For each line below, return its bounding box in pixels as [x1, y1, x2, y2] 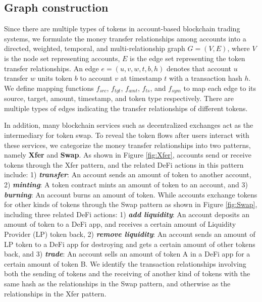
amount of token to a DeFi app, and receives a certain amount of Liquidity [4, 219, 236, 229]
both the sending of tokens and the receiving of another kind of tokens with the [4, 268, 250, 279]
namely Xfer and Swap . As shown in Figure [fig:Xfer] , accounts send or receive [4, 149, 251, 160]
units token [37, 73, 73, 83]
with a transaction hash [169, 73, 242, 83]
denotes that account [166, 63, 231, 73]
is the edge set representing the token [130, 53, 245, 63]
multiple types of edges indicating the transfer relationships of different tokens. [4, 103, 248, 113]
